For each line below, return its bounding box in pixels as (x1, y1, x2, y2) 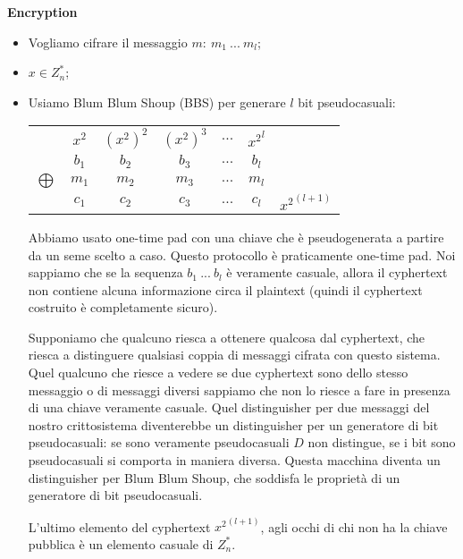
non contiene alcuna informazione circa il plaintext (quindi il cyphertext (28, 280, 423, 299)
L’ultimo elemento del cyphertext (28, 517, 211, 536)
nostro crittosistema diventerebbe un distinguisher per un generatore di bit (28, 415, 439, 434)
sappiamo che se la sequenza (28, 263, 183, 282)
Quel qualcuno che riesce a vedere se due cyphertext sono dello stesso (28, 363, 408, 382)
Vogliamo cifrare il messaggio (28, 32, 188, 51)
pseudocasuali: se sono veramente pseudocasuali (28, 433, 290, 452)
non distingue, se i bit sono (307, 433, 456, 452)
